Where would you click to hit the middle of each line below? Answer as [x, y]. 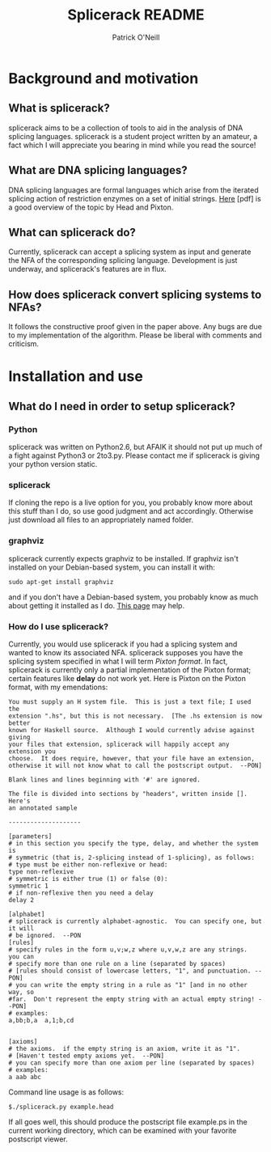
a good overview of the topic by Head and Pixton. [91, 207]
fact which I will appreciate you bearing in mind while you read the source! [132, 145]
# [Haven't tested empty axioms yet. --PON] [86, 1056]
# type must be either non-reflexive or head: [88, 864]
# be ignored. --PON [45, 935]
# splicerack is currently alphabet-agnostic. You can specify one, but [135, 921]
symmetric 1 [28, 886]
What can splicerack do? [72, 232]
